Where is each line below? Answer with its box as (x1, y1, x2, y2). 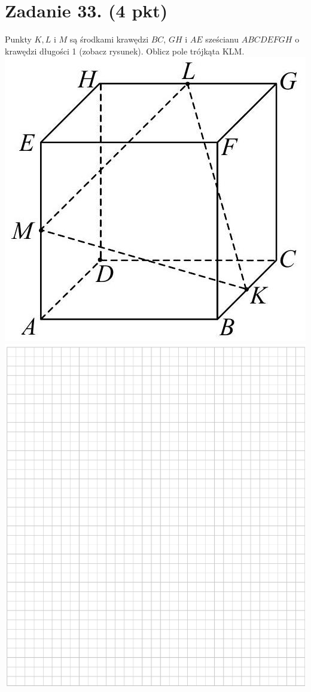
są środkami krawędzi (69, 33, 149, 45)
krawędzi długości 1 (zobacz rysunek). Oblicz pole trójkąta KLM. (5, 44, 245, 57)
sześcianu (205, 33, 239, 45)
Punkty (5, 33, 32, 45)
